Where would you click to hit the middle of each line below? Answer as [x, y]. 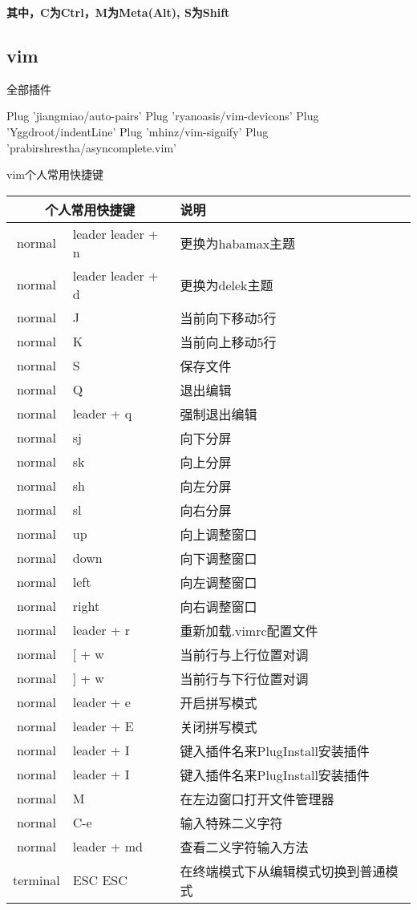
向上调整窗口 [219, 534]
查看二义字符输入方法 [244, 847]
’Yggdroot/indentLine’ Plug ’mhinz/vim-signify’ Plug [138, 131]
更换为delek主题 [227, 285]
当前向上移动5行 [228, 342]
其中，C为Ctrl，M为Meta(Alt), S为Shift [118, 12]
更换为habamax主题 [238, 243]
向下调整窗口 [219, 558]
